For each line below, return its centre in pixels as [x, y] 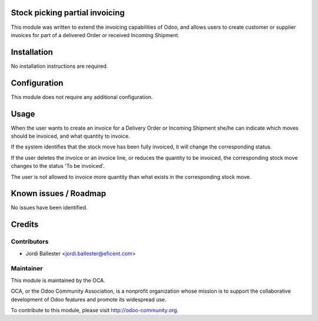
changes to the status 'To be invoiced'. [58, 166]
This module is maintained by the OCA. [58, 280]
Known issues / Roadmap [58, 193]
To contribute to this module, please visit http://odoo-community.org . [95, 310]
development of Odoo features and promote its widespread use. [89, 299]
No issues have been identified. [49, 208]
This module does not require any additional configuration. [82, 97]
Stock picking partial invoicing [68, 13]
